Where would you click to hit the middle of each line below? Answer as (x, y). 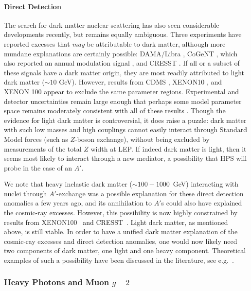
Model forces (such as (36, 139)
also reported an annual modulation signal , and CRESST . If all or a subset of (122, 63)
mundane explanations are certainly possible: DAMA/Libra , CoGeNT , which (121, 53)
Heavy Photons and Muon (57, 282)
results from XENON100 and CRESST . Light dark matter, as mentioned (116, 222)
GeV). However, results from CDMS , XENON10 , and (141, 82)
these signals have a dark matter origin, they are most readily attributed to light (124, 72)
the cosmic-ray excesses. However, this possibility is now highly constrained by (121, 213)
